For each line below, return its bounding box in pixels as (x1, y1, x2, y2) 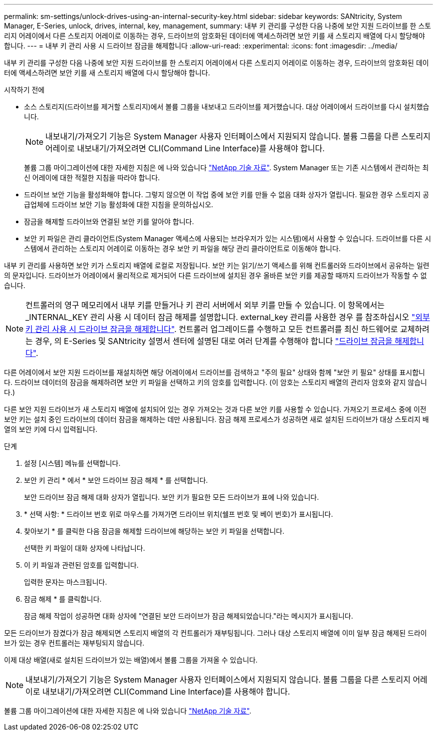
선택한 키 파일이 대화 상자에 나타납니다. (24, 544, 145, 552)
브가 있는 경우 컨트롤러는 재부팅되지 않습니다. (4, 639, 145, 647)
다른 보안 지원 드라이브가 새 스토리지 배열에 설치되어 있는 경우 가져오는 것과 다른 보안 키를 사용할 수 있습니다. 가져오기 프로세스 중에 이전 (4, 405, 427, 413)
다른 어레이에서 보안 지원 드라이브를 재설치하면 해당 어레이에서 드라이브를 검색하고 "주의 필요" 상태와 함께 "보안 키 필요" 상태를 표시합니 (4, 368, 425, 376)
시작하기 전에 (4, 85, 45, 94)
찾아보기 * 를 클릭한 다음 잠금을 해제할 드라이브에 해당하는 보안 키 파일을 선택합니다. (24, 527, 284, 535)
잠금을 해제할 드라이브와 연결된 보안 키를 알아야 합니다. (24, 217, 194, 226)
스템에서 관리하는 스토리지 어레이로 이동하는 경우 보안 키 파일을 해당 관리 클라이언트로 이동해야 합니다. (24, 244, 341, 253)
